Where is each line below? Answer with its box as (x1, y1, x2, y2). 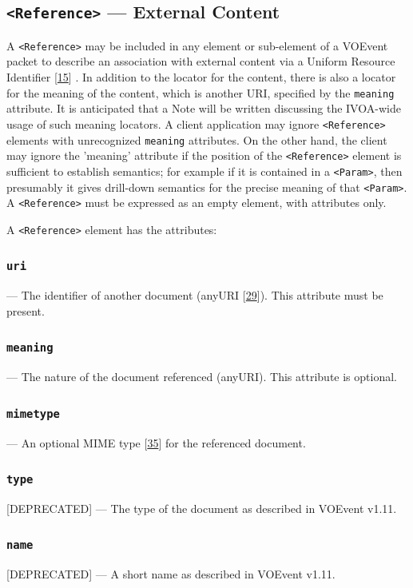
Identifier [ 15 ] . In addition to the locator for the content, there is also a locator (6, 69, 396, 85)
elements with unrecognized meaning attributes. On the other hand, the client (6, 131, 387, 148)
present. (6, 302, 45, 319)
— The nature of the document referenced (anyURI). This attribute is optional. (6, 368, 397, 385)
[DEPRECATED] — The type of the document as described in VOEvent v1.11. (6, 499, 397, 516)
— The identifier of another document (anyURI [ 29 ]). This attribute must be (6, 287, 383, 304)
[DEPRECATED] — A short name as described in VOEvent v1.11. (6, 566, 336, 582)
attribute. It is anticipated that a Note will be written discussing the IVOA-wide (6, 100, 401, 117)
